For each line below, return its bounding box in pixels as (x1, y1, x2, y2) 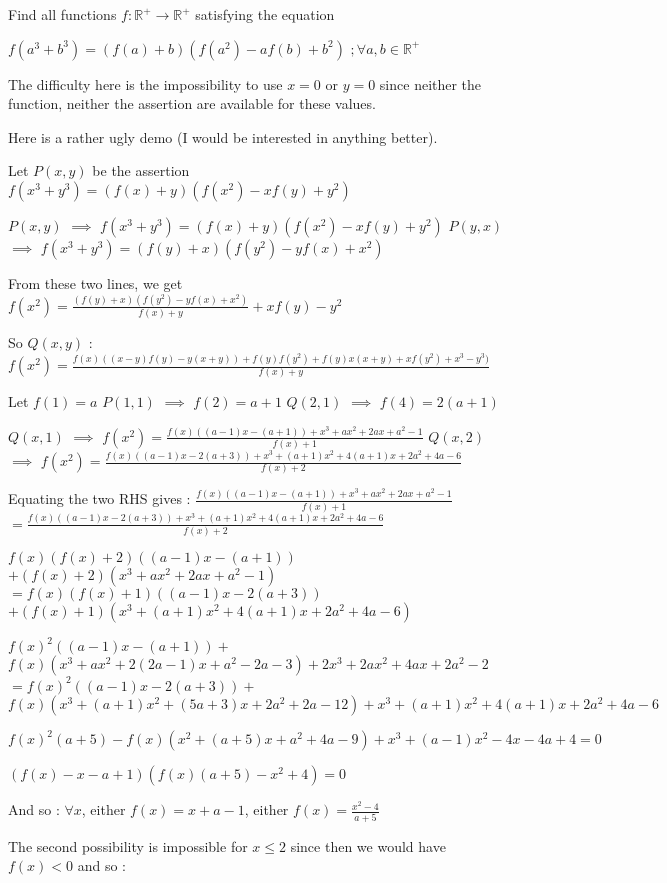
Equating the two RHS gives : (8, 488, 191, 509)
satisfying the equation (195, 4, 335, 24)
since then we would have (290, 835, 446, 856)
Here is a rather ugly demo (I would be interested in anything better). (8, 126, 438, 147)
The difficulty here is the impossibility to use (8, 73, 283, 94)
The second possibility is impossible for (8, 835, 248, 856)
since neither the (379, 73, 482, 94)
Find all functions (8, 4, 117, 24)
